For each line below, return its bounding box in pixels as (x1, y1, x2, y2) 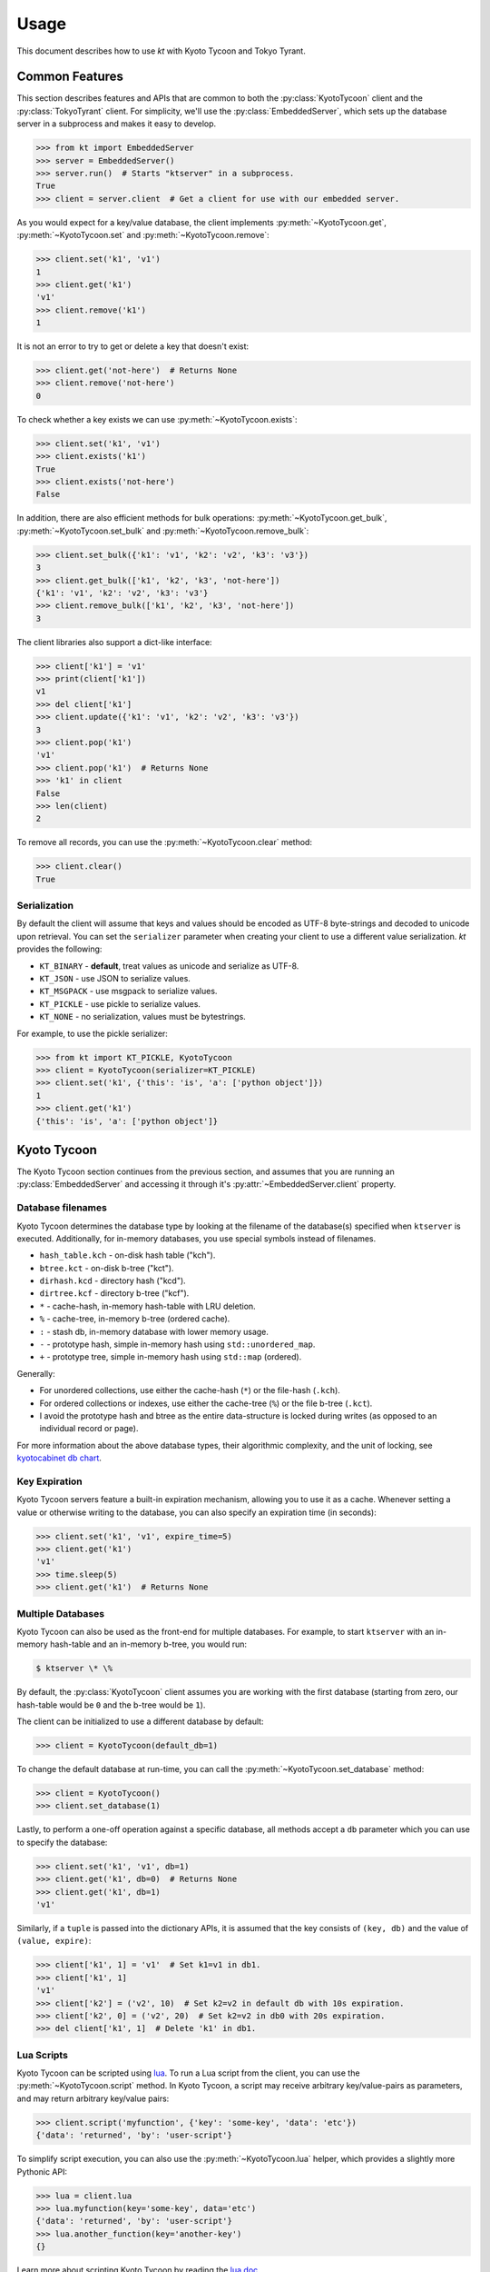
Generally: (16, 1368, 55, 1379)
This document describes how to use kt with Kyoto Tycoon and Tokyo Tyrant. (16, 45, 306, 56)
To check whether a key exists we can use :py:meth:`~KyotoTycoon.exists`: (16, 414, 299, 424)
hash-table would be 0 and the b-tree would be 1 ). (16, 1699, 206, 1710)
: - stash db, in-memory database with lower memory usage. (39, 1326, 269, 1337)
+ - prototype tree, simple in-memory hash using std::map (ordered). (39, 1351, 302, 1362)
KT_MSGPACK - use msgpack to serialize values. (39, 986, 218, 997)
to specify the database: (16, 1837, 108, 1848)
